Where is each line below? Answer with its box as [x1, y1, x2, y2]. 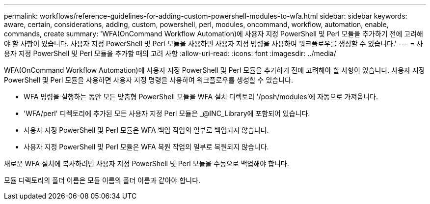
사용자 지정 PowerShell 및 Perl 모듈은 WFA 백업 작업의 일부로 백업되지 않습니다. [24, 126, 269, 134]
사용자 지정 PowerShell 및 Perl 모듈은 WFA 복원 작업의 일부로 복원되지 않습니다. [24, 143, 269, 151]
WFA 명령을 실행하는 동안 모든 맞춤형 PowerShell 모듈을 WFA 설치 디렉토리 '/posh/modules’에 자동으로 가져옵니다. [24, 92, 378, 101]
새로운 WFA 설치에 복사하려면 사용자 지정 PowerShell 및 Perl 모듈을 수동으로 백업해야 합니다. [4, 159, 289, 168]
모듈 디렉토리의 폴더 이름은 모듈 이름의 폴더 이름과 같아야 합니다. [4, 176, 201, 184]
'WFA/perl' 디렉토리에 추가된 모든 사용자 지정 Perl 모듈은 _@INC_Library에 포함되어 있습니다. [24, 109, 310, 117]
